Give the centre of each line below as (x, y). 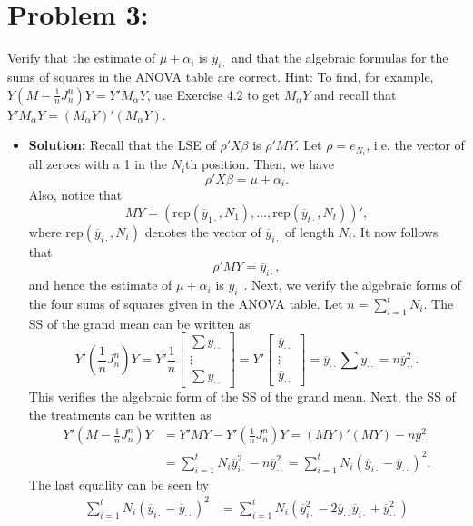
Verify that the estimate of (82, 58)
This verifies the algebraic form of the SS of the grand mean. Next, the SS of (242, 397)
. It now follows (395, 231)
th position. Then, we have (260, 164)
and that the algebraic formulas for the (340, 58)
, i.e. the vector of (415, 145)
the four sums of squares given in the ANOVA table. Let (186, 304)
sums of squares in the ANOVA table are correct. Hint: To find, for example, (221, 76)
